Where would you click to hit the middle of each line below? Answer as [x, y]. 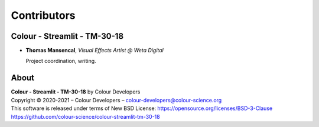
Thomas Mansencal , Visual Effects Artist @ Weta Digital [95, 51]
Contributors [43, 15]
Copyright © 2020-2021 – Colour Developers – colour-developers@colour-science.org [116, 100]
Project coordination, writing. [61, 61]
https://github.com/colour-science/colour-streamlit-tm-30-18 [85, 116]
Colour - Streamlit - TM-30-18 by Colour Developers [76, 92]
